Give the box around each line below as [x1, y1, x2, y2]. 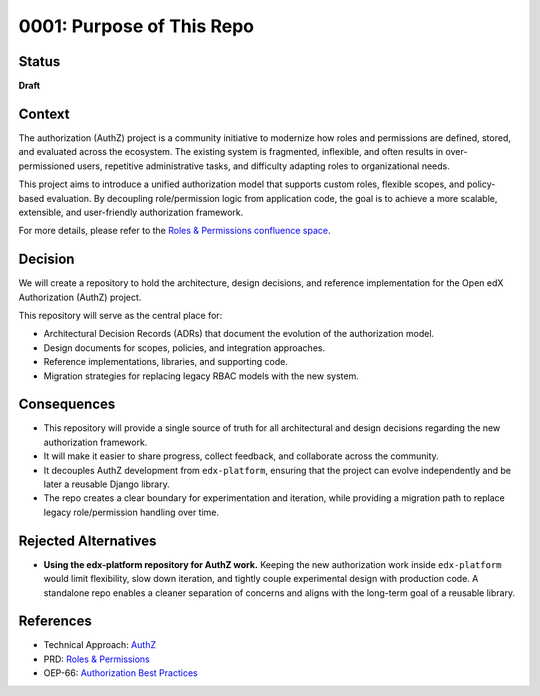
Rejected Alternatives [18, 532, 157, 549]
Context [18, 105, 70, 122]
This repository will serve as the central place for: [18, 310, 223, 321]
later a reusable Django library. [43, 478, 170, 490]
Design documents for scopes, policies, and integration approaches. [43, 341, 325, 354]
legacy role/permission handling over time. [43, 506, 220, 518]
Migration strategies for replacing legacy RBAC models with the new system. [43, 370, 359, 382]
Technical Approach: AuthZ [43, 639, 157, 651]
